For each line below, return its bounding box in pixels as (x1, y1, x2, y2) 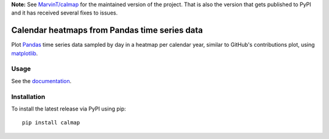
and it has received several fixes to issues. (11, 9, 118, 16)
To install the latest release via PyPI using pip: (11, 105, 126, 112)
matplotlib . (11, 49, 38, 57)
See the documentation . (11, 77, 72, 84)
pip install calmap (22, 119, 80, 126)
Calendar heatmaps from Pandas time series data (11, 25, 203, 36)
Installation (11, 92, 46, 101)
